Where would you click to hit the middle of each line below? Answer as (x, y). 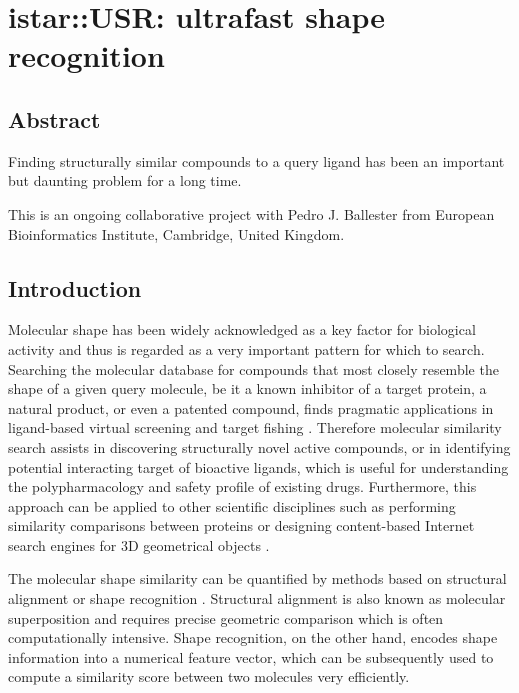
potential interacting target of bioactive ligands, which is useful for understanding (258, 466)
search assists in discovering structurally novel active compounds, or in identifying (259, 446)
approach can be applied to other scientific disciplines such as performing (232, 505)
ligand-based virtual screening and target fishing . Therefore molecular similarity (255, 427)
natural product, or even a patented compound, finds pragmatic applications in (251, 407)
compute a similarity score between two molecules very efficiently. (209, 676)
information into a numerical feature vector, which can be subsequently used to (251, 656)
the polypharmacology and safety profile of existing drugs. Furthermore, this (242, 486)
